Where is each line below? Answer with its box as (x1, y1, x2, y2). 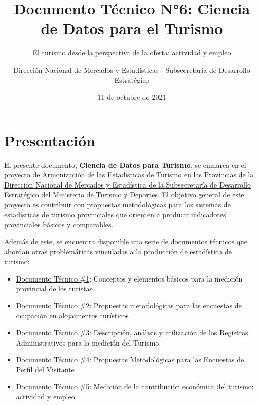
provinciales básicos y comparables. (4, 219, 114, 230)
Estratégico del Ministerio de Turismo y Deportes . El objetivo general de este (4, 189, 244, 200)
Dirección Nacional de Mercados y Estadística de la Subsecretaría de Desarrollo (4, 179, 251, 190)
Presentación (4, 130, 95, 150)
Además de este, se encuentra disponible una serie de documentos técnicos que (4, 236, 248, 246)
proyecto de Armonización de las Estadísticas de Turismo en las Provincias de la (4, 169, 254, 180)
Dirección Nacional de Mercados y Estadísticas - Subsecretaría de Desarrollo (13, 64, 250, 75)
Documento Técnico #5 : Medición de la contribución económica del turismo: (16, 381, 254, 392)
